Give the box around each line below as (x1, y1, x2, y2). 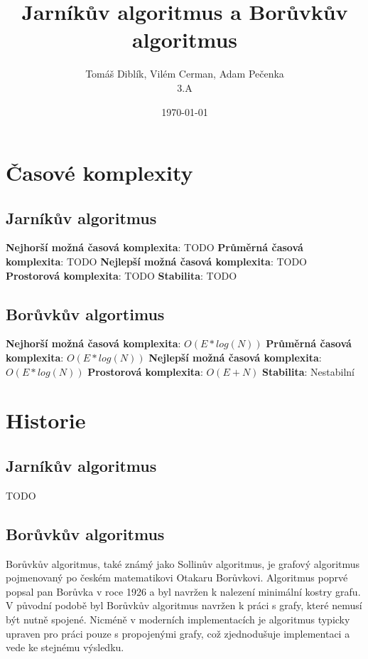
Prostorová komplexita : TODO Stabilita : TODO (6, 268, 237, 283)
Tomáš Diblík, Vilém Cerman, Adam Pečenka (85, 66, 284, 81)
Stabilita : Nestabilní (262, 364, 355, 379)
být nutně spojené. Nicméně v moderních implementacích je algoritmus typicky (6, 612, 350, 626)
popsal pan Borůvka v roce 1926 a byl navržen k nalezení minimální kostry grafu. (6, 584, 361, 599)
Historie (6, 406, 86, 435)
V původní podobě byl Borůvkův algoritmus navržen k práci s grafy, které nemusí (6, 598, 362, 613)
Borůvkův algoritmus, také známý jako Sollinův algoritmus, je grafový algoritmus (6, 556, 360, 571)
